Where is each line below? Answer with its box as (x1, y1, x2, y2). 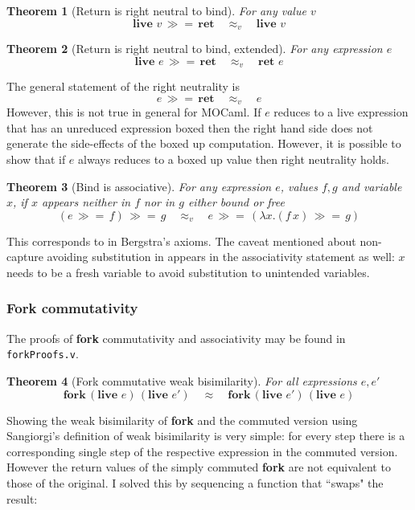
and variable (341, 177, 402, 194)
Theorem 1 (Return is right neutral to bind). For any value (6, 2, 306, 18)
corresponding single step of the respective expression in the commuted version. (6, 443, 398, 459)
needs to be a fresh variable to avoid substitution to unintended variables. (6, 263, 370, 280)
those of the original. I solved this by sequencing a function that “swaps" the (6, 474, 384, 491)
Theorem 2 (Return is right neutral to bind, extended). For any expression (6, 40, 383, 57)
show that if (6, 150, 66, 167)
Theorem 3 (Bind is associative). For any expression (6, 177, 272, 194)
